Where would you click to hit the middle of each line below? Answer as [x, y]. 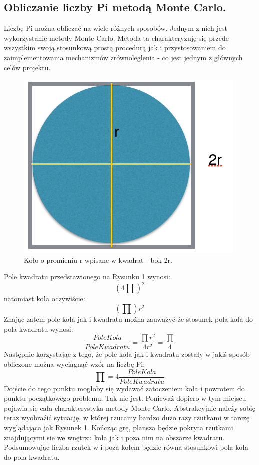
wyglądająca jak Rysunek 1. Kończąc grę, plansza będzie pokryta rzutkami [119, 427]
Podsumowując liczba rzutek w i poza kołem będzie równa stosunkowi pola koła [126, 447]
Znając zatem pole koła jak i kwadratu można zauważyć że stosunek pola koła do [128, 319]
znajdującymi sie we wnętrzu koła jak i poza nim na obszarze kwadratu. [114, 437]
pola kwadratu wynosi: [39, 328]
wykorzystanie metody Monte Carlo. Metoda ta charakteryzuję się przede [116, 38]
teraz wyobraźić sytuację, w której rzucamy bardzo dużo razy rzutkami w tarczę [127, 417]
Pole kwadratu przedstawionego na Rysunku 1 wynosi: [87, 276]
